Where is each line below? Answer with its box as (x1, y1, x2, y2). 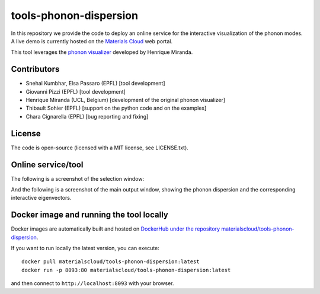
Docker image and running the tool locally (11, 210, 168, 220)
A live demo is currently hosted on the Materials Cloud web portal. (11, 37, 173, 44)
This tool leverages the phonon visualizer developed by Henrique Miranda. (11, 49, 193, 56)
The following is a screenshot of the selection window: (11, 175, 145, 182)
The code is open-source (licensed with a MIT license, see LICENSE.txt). (11, 144, 189, 151)
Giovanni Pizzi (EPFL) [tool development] (25, 88, 126, 95)
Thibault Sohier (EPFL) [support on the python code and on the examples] (25, 104, 207, 112)
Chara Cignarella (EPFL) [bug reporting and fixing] (25, 113, 149, 120)
